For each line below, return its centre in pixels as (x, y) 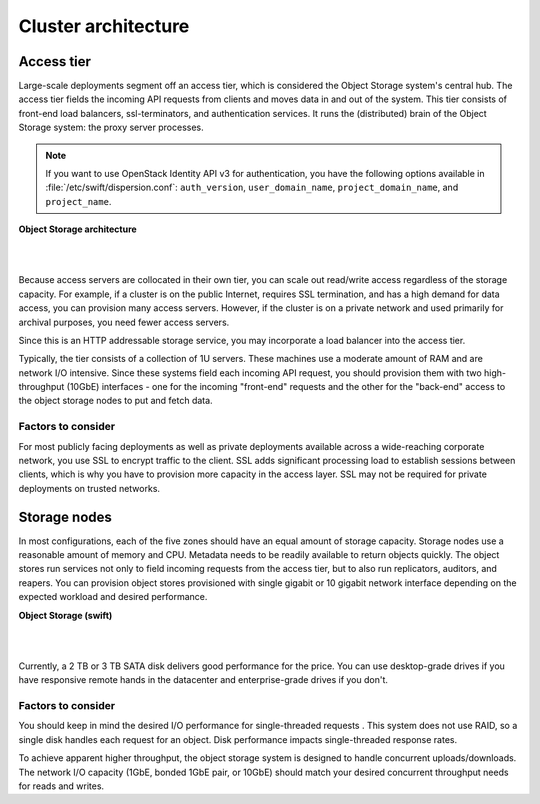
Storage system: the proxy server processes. (111, 127)
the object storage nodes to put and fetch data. (116, 401)
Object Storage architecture (77, 229)
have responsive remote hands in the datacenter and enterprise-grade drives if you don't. (203, 680)
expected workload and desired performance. (113, 597)
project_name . (78, 201)
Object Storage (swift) (65, 615)
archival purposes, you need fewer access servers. (124, 322)
